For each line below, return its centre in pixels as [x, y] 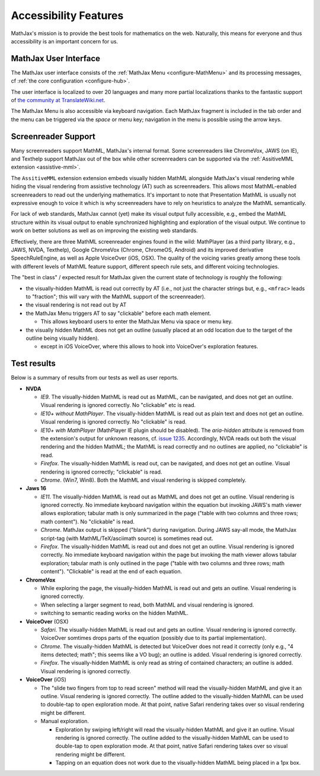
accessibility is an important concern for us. [65, 41]
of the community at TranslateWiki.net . [58, 100]
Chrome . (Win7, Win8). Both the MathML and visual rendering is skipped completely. [144, 480]
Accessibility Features [67, 15]
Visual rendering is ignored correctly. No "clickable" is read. [113, 422]
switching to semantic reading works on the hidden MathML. [115, 613]
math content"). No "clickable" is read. [88, 521]
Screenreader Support [53, 136]
